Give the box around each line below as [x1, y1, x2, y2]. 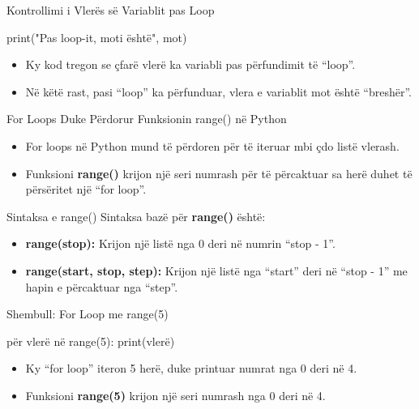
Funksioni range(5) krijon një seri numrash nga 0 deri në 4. [25, 386, 326, 403]
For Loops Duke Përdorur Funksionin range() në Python [6, 110, 287, 127]
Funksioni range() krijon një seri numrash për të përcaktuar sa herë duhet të [25, 164, 413, 181]
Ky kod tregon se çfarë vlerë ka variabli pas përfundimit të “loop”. [25, 56, 356, 73]
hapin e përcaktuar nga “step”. [25, 278, 178, 295]
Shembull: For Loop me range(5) [6, 305, 169, 322]
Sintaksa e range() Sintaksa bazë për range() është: [6, 207, 266, 224]
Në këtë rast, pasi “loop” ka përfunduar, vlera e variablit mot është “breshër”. [25, 83, 412, 100]
